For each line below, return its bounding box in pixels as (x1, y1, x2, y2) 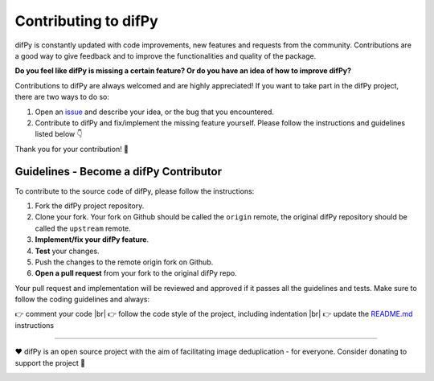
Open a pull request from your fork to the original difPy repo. (35, 268, 237, 278)
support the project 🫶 (14, 358, 86, 367)
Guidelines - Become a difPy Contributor (14, 165, 223, 178)
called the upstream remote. (35, 223, 132, 233)
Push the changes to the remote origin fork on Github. (35, 257, 214, 267)
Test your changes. (35, 246, 100, 256)
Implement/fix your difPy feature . (35, 235, 149, 244)
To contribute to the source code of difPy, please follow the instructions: (14, 186, 255, 196)
